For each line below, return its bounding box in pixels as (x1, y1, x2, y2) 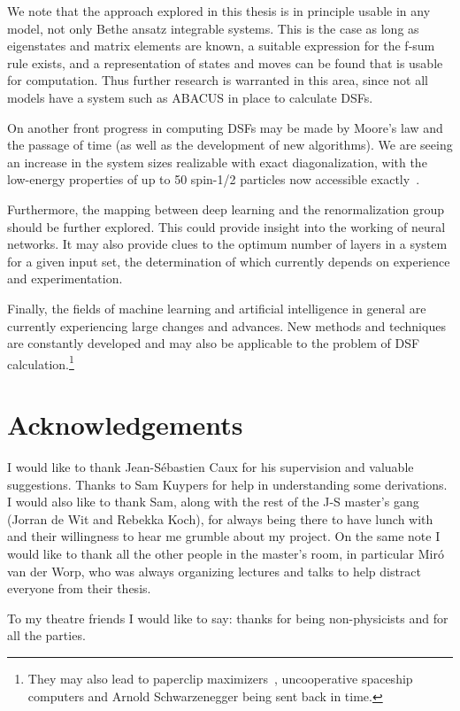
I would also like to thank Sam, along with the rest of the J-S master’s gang (7, 492, 419, 511)
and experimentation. (7, 269, 123, 288)
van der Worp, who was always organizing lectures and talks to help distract (7, 561, 422, 580)
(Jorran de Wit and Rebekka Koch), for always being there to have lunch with (7, 509, 433, 528)
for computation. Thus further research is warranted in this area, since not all (7, 71, 428, 89)
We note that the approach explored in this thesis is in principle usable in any (7, 2, 431, 19)
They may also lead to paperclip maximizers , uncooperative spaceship (27, 669, 413, 687)
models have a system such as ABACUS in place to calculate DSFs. (7, 88, 373, 106)
